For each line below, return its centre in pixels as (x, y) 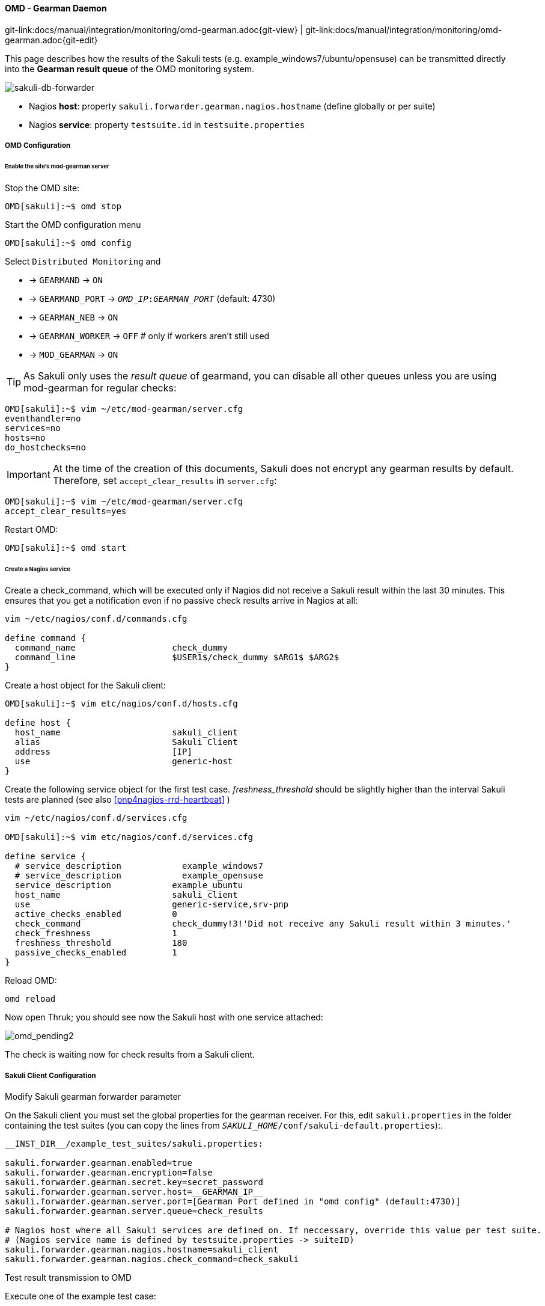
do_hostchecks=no (45, 447)
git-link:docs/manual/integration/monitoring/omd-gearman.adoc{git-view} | (154, 29)
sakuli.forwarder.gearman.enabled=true (99, 1163)
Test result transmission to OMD (69, 1278)
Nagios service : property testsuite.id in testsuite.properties (167, 124)
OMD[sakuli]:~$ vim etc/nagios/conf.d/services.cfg (129, 837)
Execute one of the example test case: (81, 1296)
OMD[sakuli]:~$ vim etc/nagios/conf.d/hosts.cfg (121, 704)
